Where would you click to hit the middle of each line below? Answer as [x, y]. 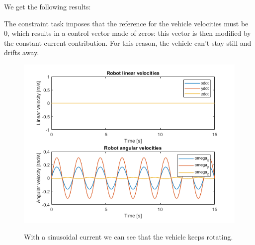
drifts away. [22, 52]
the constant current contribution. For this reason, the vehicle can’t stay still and [128, 42]
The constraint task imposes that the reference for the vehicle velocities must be [126, 23]
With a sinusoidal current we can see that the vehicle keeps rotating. [128, 236]
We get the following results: [47, 6]
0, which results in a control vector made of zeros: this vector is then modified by [127, 33]
